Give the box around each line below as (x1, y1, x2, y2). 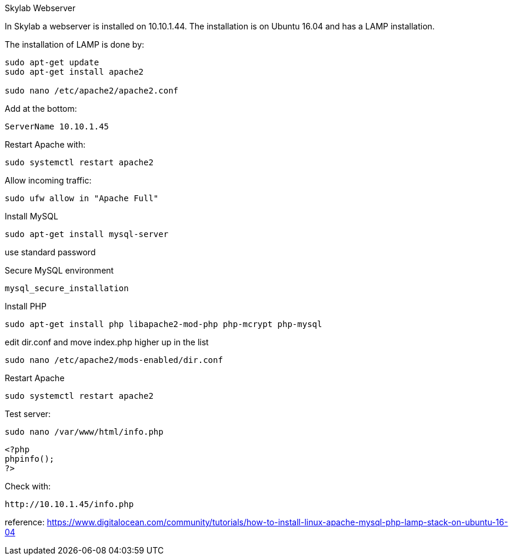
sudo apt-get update (5, 58, 99, 67)
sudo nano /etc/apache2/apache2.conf (5, 86, 179, 95)
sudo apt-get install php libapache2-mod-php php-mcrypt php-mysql (5, 319, 322, 329)
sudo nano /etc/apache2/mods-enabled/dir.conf (5, 355, 223, 365)
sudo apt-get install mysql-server (5, 229, 169, 239)
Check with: (5, 481, 51, 491)
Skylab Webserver (5, 3, 76, 13)
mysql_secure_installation (5, 284, 129, 293)
